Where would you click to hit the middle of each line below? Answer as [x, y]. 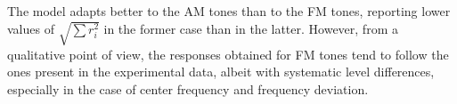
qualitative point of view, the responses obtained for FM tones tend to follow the [228, 54]
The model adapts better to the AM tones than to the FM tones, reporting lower [229, 11]
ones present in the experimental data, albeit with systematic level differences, [221, 72]
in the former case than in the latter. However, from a [251, 28]
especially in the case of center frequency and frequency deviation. [188, 88]
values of [31, 28]
